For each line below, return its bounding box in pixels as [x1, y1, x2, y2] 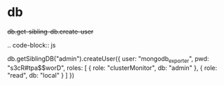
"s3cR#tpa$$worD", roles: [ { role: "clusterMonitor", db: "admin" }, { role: [7, 64, 218, 72]
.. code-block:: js [7, 41, 56, 49]
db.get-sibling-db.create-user [7, 27, 94, 36]
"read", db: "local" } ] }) [7, 71, 75, 79]
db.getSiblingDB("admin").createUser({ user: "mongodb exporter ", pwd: [7, 54, 209, 64]
